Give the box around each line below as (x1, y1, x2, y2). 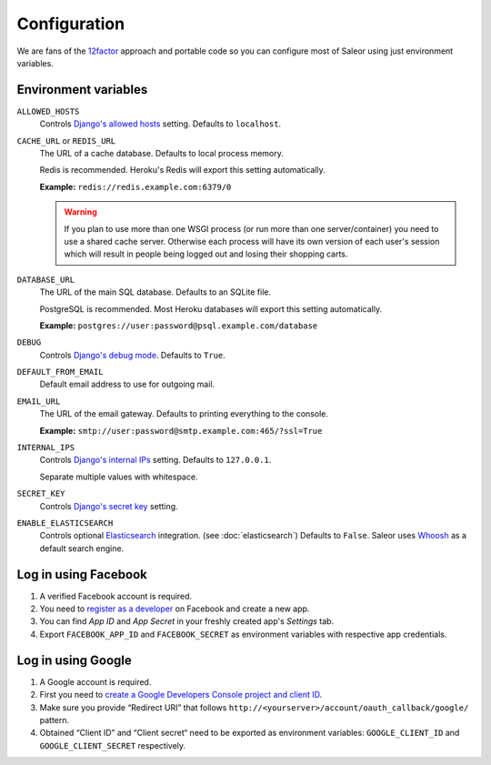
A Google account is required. (39, 676, 152, 687)
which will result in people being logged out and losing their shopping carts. (64, 248, 348, 259)
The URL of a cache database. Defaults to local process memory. (39, 148, 284, 159)
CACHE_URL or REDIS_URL (16, 135, 116, 146)
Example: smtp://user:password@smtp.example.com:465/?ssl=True (39, 425, 323, 436)
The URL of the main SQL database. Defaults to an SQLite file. (39, 287, 272, 297)
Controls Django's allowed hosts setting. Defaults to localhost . (39, 118, 282, 129)
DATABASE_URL (16, 274, 75, 285)
